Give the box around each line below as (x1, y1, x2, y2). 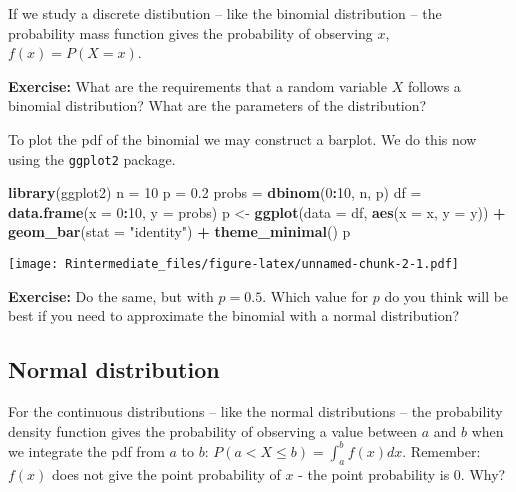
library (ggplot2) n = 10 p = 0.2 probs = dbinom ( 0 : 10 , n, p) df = (8, 182, 422, 203)
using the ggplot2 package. (8, 148, 176, 169)
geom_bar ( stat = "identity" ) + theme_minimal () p (8, 221, 351, 242)
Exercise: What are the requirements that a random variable (8, 75, 387, 96)
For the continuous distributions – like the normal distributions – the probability (8, 401, 503, 422)
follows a (407, 75, 461, 96)
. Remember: (402, 440, 481, 461)
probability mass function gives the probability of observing (8, 22, 373, 43)
